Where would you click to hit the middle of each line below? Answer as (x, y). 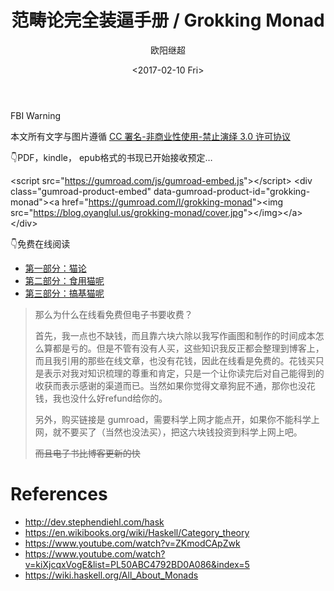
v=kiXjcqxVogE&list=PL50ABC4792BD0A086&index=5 (137, 564)
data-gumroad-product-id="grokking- (232, 191)
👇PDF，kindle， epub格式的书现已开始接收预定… (111, 157)
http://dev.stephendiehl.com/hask (94, 522)
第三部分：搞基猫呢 (64, 293)
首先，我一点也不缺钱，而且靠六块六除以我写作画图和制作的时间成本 (175, 335)
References (59, 494)
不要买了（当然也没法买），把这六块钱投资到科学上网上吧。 (182, 432)
